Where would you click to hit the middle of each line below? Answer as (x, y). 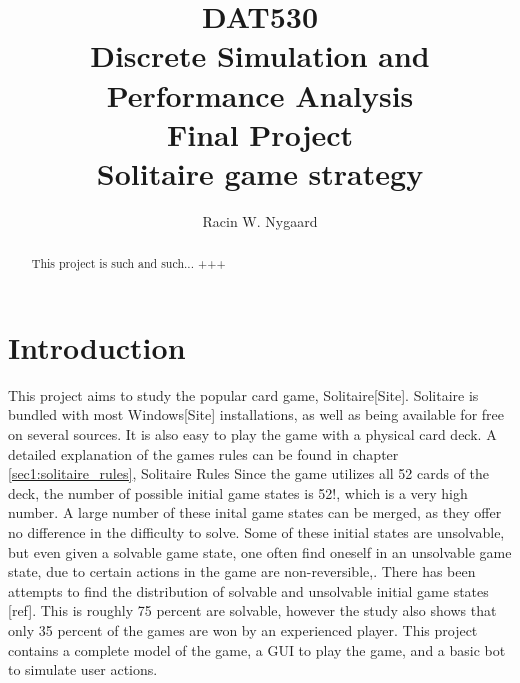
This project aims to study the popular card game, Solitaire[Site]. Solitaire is (243, 394)
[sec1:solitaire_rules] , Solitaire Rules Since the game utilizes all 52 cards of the (249, 473)
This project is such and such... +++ (128, 263)
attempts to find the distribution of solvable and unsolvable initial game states (248, 590)
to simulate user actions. (83, 669)
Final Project (260, 133)
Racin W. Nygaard (260, 220)
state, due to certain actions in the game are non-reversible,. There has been (242, 571)
